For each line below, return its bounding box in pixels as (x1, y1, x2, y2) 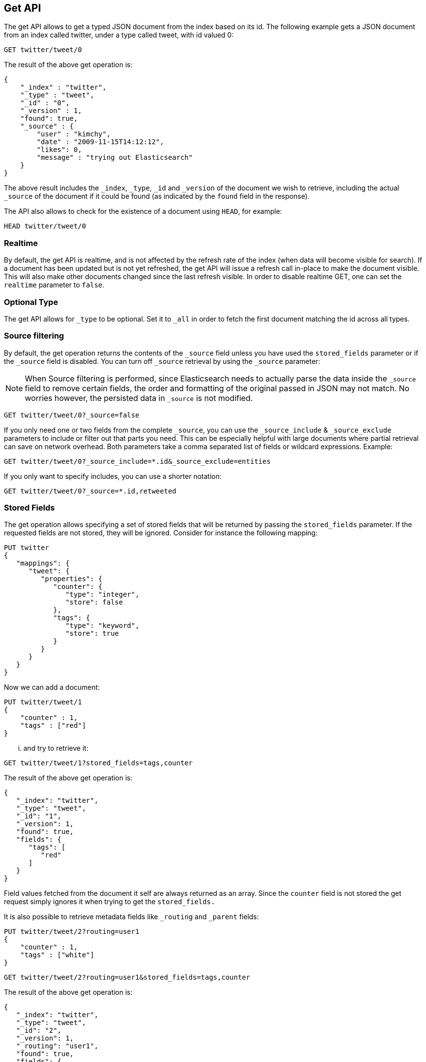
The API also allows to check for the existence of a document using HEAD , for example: (4, 207, 282, 216)
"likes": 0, (37, 146, 82, 154)
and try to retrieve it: (23, 744, 89, 753)
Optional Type (4, 297, 58, 307)
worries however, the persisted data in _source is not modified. (25, 393, 253, 403)
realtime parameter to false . (4, 281, 105, 289)
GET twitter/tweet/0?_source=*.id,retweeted (4, 487, 177, 495)
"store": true (65, 629, 119, 638)
